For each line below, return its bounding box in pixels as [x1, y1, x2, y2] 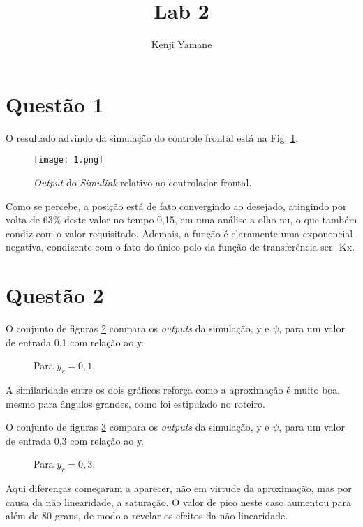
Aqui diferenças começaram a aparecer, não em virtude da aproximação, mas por [6, 481, 352, 496]
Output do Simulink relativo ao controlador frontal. [34, 175, 252, 189]
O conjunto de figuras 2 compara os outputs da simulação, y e [6, 321, 269, 335]
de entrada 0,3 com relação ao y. [6, 433, 145, 447]
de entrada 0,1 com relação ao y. [6, 334, 145, 349]
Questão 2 [6, 281, 104, 309]
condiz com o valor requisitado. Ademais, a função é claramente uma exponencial [6, 225, 353, 240]
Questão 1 [6, 89, 104, 118]
